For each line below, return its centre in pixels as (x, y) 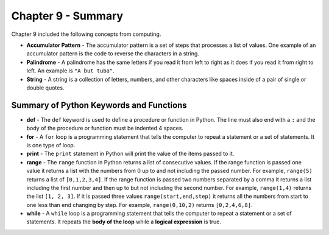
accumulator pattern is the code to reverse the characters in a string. (113, 54)
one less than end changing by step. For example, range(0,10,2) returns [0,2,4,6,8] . (140, 205)
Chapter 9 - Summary (67, 16)
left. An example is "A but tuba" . (71, 71)
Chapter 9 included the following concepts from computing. (86, 34)
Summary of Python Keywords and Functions (99, 105)
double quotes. (45, 88)
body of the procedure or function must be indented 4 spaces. (105, 128)
